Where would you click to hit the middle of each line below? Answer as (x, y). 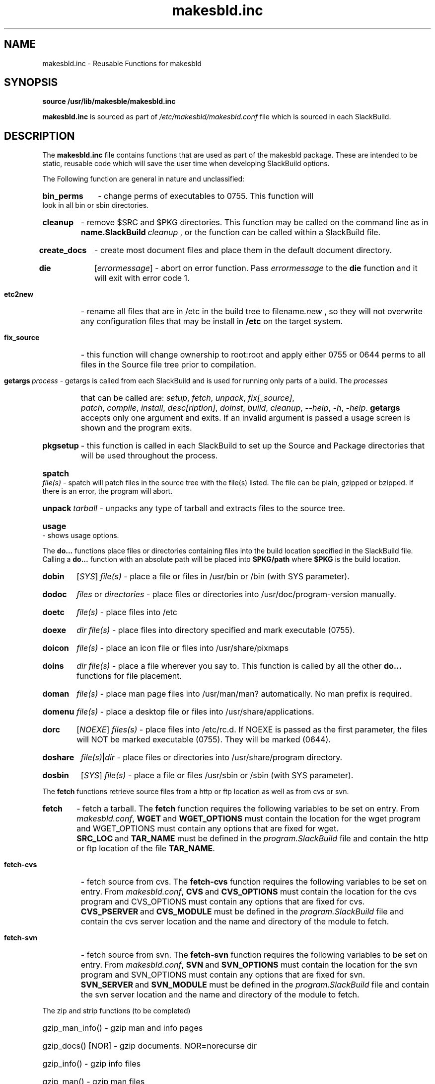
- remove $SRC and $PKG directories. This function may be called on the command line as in (254, 223)
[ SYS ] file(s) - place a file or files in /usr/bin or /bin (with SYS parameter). (213, 577)
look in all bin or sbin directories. (96, 205)
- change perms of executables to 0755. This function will (206, 196)
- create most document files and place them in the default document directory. (243, 250)
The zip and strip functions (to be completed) (116, 1011)
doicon (56, 648)
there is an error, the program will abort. (108, 491)
